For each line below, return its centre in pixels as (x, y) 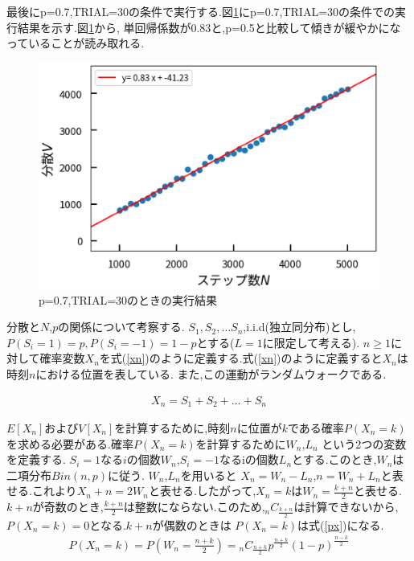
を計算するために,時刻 (172, 427)
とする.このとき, (334, 459)
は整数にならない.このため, (194, 507)
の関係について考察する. (121, 327)
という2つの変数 (364, 443)
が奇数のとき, (68, 507)
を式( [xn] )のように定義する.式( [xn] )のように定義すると (241, 358)
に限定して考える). (311, 342)
